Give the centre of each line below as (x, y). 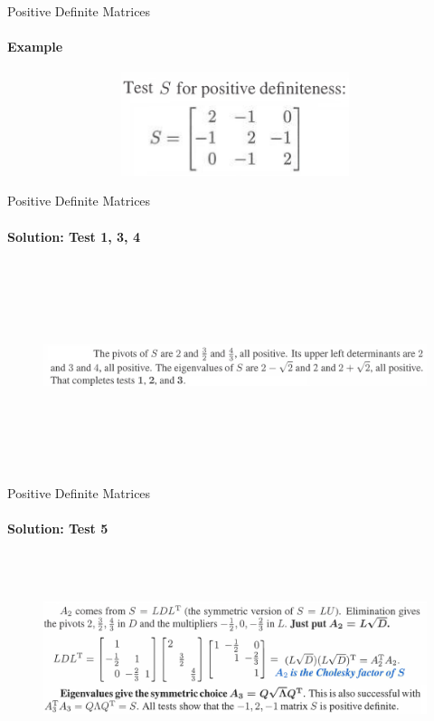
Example (35, 47)
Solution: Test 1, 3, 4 (74, 236)
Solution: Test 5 (58, 529)
